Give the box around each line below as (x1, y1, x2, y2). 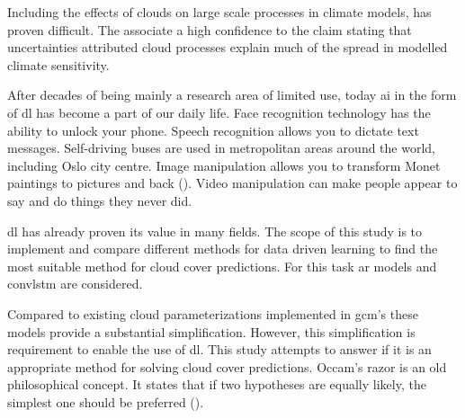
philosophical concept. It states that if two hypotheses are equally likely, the (7, 375, 426, 394)
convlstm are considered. (7, 274, 143, 293)
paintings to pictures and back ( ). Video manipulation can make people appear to (7, 173, 458, 192)
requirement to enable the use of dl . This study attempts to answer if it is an (7, 340, 432, 359)
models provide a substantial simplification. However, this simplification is (7, 322, 416, 341)
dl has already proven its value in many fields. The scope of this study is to (7, 221, 423, 240)
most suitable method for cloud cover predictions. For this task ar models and (7, 256, 437, 275)
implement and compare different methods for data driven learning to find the (7, 239, 438, 258)
